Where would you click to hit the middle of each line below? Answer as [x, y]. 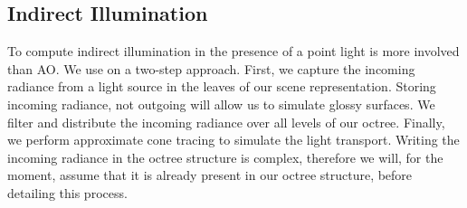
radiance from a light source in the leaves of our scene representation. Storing [222, 86]
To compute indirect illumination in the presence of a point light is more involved [233, 51]
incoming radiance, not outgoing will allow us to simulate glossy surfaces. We [221, 104]
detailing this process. [67, 192]
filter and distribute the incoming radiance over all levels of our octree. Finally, [226, 122]
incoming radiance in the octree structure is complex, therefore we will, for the [225, 157]
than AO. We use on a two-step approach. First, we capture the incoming [211, 68]
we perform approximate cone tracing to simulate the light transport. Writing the [233, 140]
